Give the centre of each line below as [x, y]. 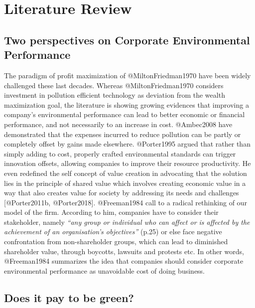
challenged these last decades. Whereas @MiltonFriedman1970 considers [114, 85]
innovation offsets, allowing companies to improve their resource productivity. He [127, 163]
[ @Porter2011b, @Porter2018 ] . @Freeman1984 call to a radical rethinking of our [126, 202]
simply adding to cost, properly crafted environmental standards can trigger [120, 153]
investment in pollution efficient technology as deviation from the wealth [115, 95]
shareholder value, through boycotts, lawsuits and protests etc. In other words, [124, 251]
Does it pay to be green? [69, 297]
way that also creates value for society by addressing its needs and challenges [122, 193]
